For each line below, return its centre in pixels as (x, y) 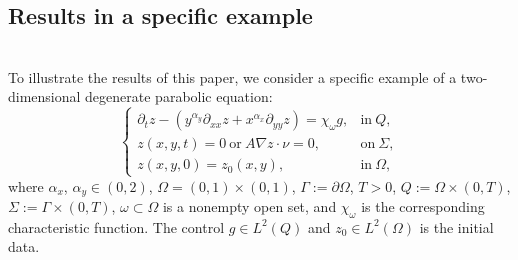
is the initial (456, 226)
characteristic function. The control (116, 226)
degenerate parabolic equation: (179, 96)
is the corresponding (423, 206)
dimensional (44, 96)
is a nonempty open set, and (249, 206)
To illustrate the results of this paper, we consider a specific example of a (232, 76)
